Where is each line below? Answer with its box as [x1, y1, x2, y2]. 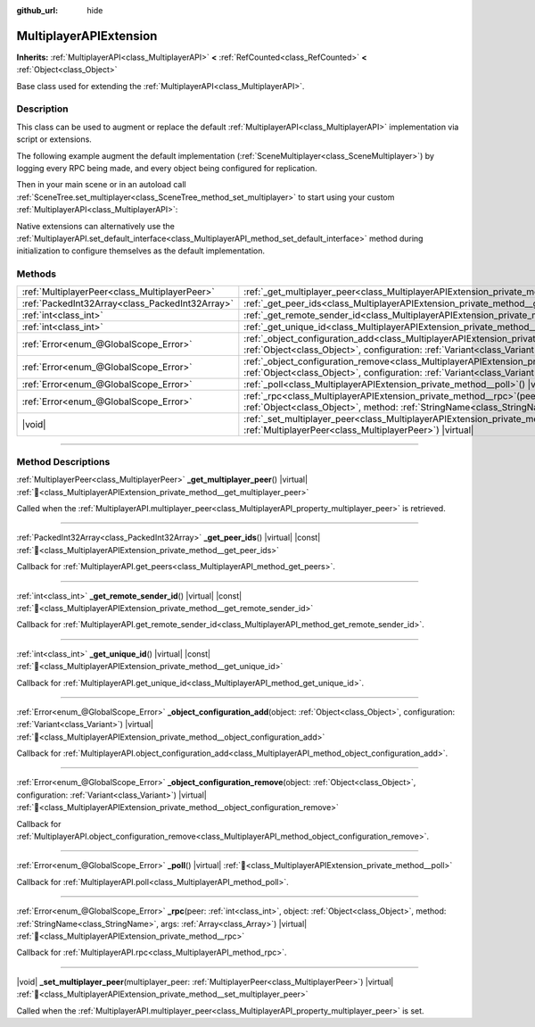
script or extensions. [16, 134, 93, 145]
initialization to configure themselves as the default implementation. [16, 245, 265, 256]
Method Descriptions [16, 455, 111, 468]
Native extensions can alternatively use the [16, 220, 176, 231]
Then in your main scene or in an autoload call [16, 179, 186, 190]
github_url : [16, 5, 58, 15]
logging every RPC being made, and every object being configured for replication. [16, 163, 317, 173]
